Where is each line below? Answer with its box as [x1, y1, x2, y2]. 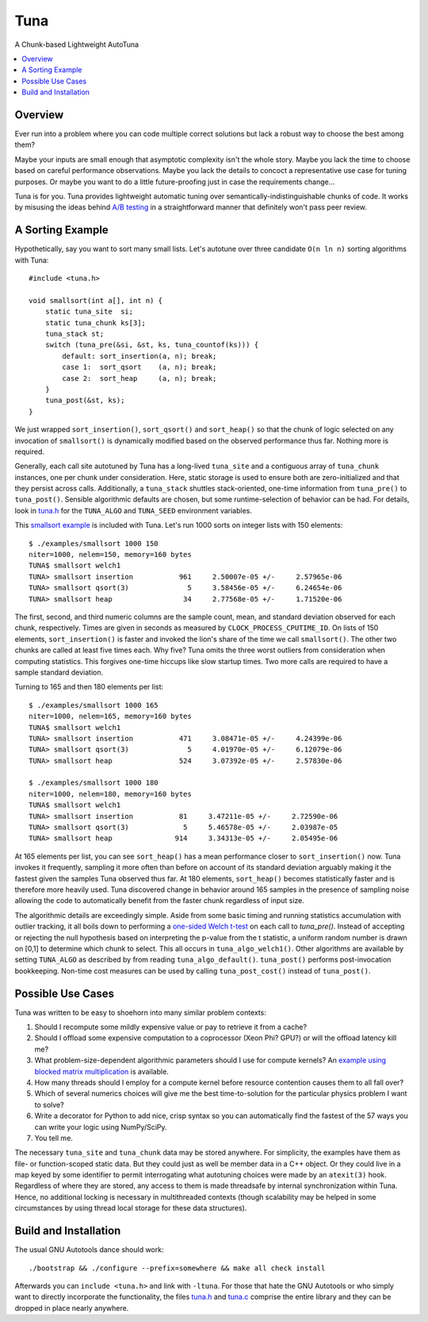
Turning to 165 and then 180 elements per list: [14, 682, 164, 692]
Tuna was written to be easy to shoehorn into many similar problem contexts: [14, 1008, 267, 1017]
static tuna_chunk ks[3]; [44, 318, 147, 327]
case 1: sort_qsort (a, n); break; [62, 363, 217, 372]
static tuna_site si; [44, 307, 134, 317]
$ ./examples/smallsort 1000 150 [29, 539, 159, 548]
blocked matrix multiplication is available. [34, 1066, 170, 1076]
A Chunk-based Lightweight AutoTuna [14, 40, 139, 49]
